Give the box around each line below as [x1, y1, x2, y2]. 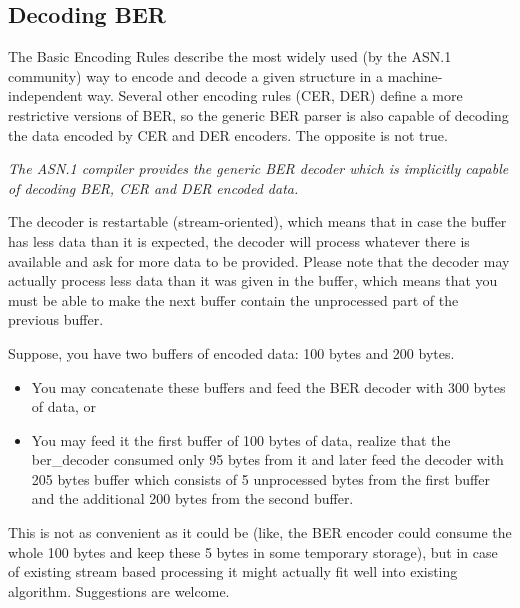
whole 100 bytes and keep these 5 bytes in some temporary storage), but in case [8, 541, 498, 562]
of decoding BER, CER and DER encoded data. [8, 177, 299, 198]
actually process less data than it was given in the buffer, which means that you [8, 270, 498, 291]
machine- [387, 65, 443, 86]
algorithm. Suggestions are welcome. [8, 580, 230, 601]
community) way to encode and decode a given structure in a [8, 65, 384, 86]
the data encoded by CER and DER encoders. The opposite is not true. [8, 124, 448, 145]
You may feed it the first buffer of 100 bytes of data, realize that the [31, 429, 451, 450]
